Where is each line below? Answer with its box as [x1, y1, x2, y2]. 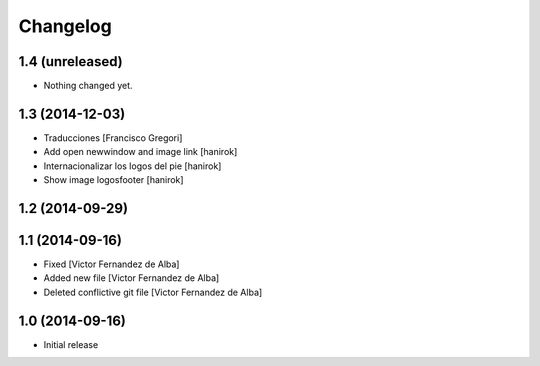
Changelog [18, 15, 112, 37]
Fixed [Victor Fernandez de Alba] [43, 258, 180, 270]
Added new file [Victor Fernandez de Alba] [43, 272, 220, 284]
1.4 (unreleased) [18, 53, 124, 70]
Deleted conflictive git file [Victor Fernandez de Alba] [43, 286, 263, 298]
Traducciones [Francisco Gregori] [43, 131, 183, 144]
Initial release [43, 338, 99, 350]
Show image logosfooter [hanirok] [43, 174, 184, 186]
